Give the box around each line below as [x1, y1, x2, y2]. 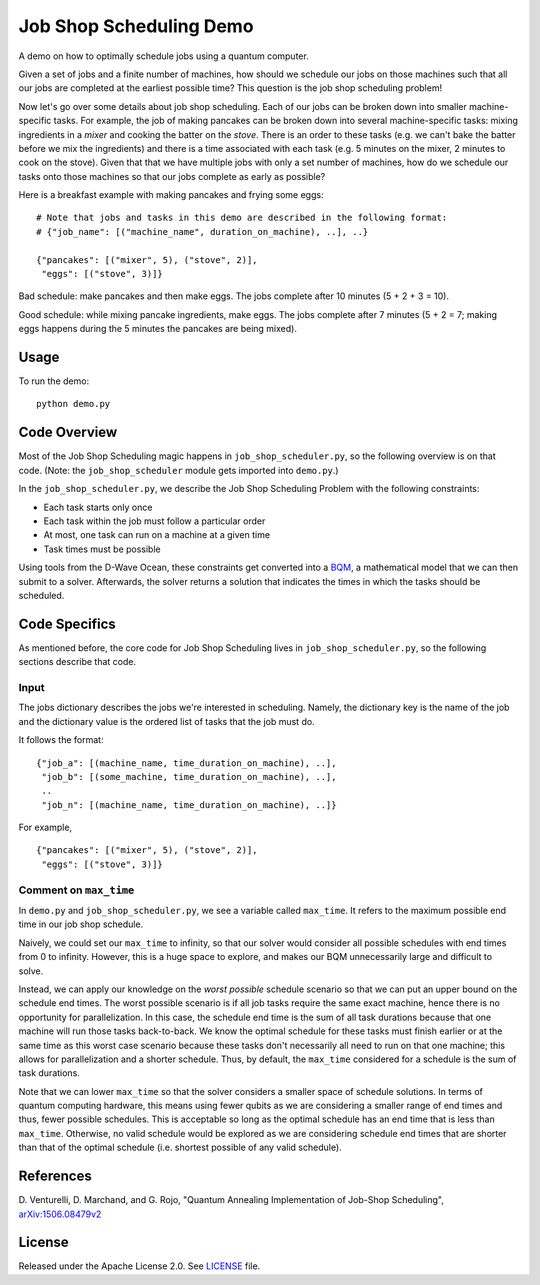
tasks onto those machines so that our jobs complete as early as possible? [18, 170, 326, 182]
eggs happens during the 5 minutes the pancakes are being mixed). [18, 323, 297, 335]
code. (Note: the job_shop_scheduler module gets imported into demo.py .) [18, 464, 339, 476]
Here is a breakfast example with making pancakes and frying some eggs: [18, 189, 324, 201]
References [18, 1168, 92, 1185]
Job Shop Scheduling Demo [18, 15, 254, 37]
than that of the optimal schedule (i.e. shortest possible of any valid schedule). [18, 1141, 342, 1154]
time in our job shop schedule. [18, 918, 144, 930]
